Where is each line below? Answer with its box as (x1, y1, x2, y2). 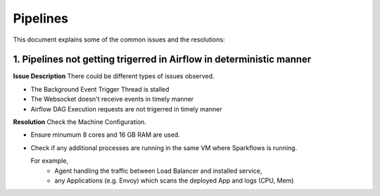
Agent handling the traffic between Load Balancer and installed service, (54, 166, 262, 175)
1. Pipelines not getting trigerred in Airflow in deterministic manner (13, 54, 312, 66)
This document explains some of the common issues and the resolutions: (13, 35, 225, 44)
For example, (30, 157, 69, 165)
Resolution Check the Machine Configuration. (13, 118, 147, 126)
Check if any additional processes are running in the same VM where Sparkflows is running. (30, 143, 298, 152)
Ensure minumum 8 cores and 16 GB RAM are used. (30, 130, 181, 139)
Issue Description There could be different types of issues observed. (13, 72, 215, 80)
